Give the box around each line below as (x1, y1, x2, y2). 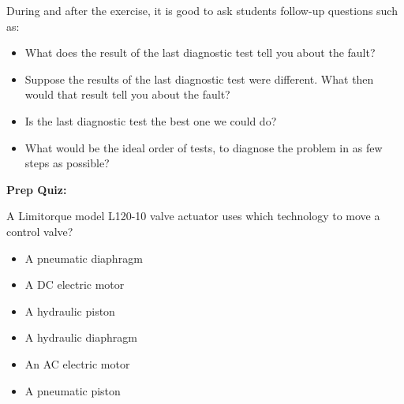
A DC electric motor (24, 276, 125, 293)
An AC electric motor (24, 355, 130, 372)
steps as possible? (24, 155, 110, 171)
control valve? (6, 223, 73, 239)
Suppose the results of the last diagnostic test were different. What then (24, 70, 374, 87)
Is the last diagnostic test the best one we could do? (24, 112, 277, 129)
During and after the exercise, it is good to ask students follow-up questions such (6, 2, 398, 18)
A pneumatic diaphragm (24, 249, 143, 266)
